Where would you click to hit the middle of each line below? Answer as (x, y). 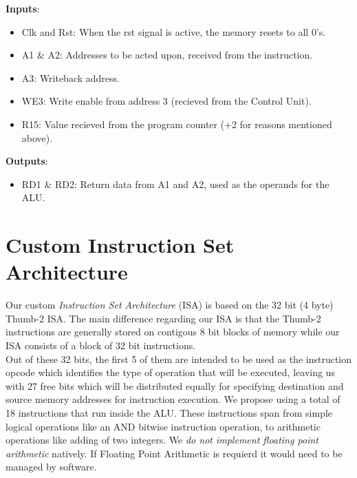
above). (37, 137)
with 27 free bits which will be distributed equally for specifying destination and (175, 385)
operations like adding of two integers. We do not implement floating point (162, 440)
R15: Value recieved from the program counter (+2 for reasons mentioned (177, 124)
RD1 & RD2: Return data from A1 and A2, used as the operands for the (175, 184)
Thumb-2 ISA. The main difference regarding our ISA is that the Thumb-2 (163, 318)
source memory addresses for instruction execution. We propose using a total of (173, 399)
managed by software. (51, 467)
